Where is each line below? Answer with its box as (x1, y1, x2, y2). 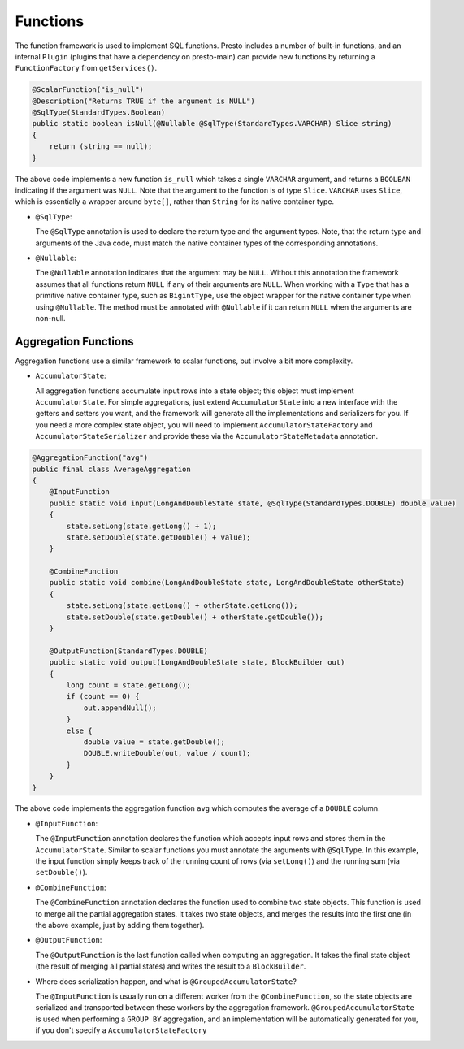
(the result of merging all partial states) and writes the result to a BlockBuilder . (35, 961, 306, 971)
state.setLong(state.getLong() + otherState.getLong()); (66, 601, 298, 610)
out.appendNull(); (83, 703, 158, 713)
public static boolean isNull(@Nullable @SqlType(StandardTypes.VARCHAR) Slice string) (32, 119, 392, 128)
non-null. (35, 313, 66, 323)
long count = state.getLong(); (66, 680, 191, 690)
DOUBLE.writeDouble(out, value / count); (83, 748, 251, 758)
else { (66, 726, 93, 735)
